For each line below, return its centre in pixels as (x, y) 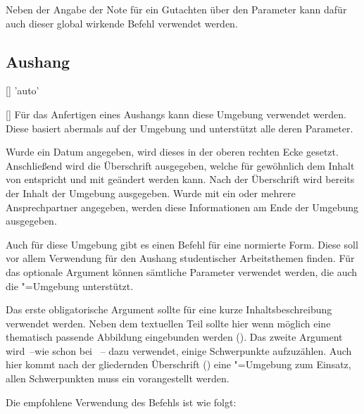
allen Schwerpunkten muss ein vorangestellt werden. (118, 378)
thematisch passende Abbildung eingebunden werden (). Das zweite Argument (174, 337)
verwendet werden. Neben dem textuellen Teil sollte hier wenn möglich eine (168, 323)
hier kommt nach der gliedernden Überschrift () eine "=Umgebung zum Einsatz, (178, 364)
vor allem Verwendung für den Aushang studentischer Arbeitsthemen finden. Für (180, 258)
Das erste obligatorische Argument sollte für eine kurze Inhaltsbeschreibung (169, 309)
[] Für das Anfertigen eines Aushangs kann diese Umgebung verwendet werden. (176, 114)
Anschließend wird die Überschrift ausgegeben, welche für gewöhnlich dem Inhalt (180, 165)
